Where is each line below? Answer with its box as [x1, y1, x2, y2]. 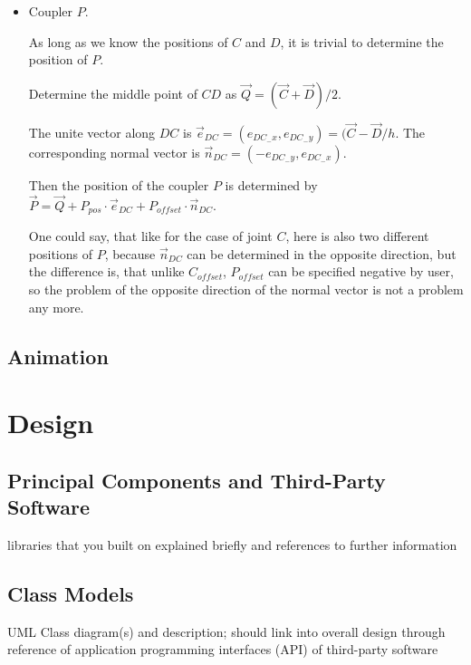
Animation [7, 342, 109, 370]
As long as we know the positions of [28, 32, 228, 51]
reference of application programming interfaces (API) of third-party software [7, 640, 438, 659]
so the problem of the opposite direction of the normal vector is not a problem [28, 280, 464, 299]
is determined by [225, 176, 318, 194]
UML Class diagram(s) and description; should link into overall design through [7, 622, 446, 641]
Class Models [7, 579, 134, 607]
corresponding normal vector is [28, 143, 200, 161]
